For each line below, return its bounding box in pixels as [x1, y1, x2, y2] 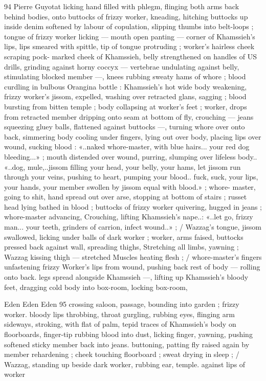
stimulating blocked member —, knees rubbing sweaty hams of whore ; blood [4, 71, 246, 82]
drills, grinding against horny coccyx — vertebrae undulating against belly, [4, 61, 239, 72]
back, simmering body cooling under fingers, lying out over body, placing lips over [4, 131, 261, 142]
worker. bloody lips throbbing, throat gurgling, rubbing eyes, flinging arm [4, 308, 235, 319]
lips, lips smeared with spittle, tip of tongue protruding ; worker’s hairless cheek [4, 41, 255, 52]
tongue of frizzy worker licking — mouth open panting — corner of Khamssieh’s [4, 31, 255, 41]
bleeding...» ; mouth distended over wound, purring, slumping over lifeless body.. [4, 151, 257, 162]
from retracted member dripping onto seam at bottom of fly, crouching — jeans [4, 111, 254, 122]
